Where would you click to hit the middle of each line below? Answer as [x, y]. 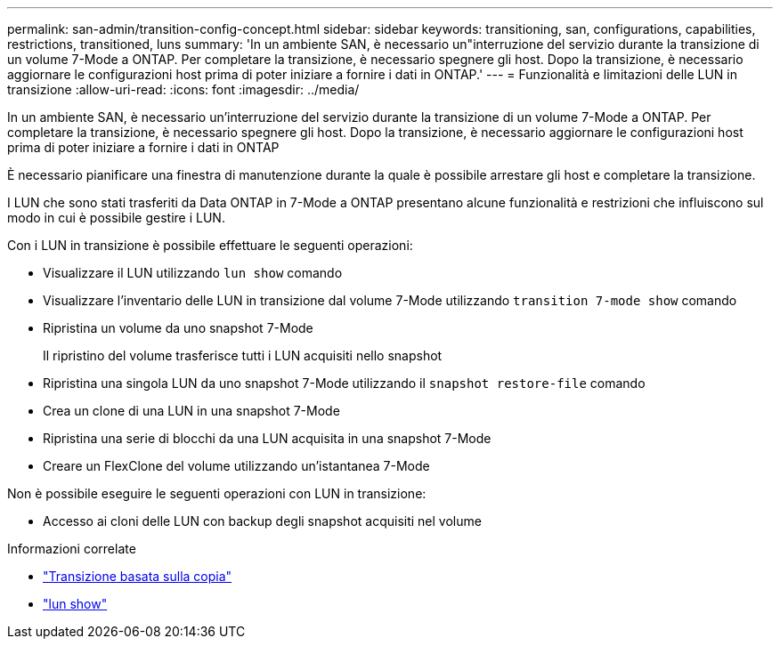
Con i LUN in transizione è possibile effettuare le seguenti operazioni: [210, 245]
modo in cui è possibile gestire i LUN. [116, 218]
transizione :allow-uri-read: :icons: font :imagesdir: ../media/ [183, 89]
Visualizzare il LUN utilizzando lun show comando [193, 273]
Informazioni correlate [72, 549]
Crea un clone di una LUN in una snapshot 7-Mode [191, 411]
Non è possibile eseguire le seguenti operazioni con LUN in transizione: [217, 493]
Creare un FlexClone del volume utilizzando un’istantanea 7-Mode [236, 466]
